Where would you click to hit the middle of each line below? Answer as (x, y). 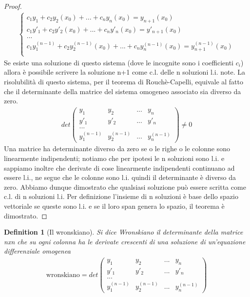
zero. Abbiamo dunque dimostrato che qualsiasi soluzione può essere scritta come (125, 187)
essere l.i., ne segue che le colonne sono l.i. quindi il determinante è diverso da (120, 177)
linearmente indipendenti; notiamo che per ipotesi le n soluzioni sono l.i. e (114, 158)
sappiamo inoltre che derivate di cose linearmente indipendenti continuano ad (119, 168)
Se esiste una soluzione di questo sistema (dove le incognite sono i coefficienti (119, 62)
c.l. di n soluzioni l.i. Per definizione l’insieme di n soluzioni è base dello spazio (121, 196)
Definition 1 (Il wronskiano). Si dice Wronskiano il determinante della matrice (124, 232)
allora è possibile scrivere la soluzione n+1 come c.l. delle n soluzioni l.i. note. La (125, 72)
